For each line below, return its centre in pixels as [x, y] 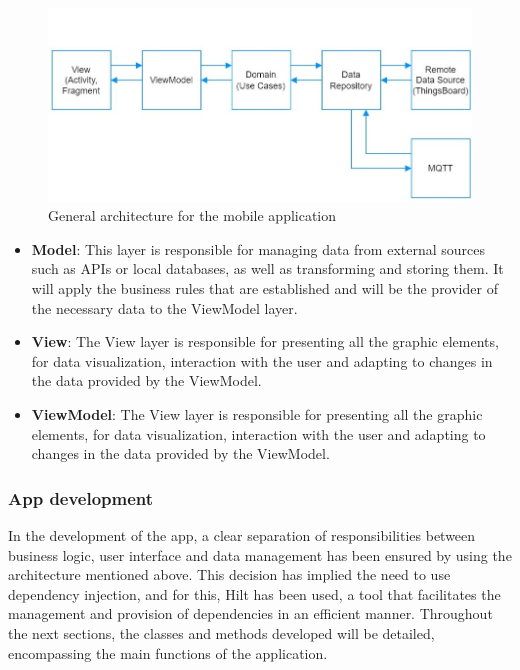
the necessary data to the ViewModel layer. [164, 307]
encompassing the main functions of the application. [168, 652]
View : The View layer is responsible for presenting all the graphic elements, [265, 341]
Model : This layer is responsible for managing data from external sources [258, 248]
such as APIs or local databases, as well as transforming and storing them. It [267, 268]
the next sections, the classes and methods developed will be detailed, [221, 632]
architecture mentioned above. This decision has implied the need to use [229, 574]
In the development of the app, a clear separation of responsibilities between [242, 535]
